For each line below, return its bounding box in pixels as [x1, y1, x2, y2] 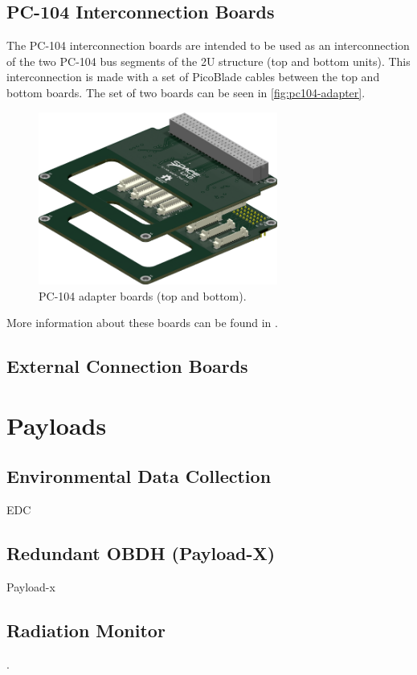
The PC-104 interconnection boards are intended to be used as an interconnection [6, 37, 410, 54]
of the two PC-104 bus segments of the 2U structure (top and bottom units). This [6, 52, 411, 69]
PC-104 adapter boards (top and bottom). [39, 287, 247, 304]
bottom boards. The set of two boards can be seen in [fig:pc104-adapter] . [6, 84, 366, 100]
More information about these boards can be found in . [6, 314, 278, 331]
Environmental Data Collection [6, 464, 272, 489]
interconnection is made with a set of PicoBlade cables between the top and [6, 68, 380, 85]
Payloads [6, 408, 107, 441]
